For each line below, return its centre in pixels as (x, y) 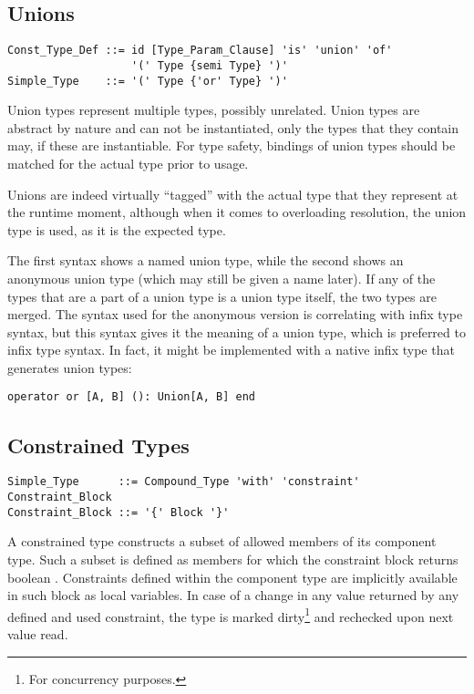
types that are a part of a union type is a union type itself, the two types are (222, 296)
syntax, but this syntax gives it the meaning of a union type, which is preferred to (237, 331)
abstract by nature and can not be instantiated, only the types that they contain (233, 127)
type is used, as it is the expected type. (117, 229)
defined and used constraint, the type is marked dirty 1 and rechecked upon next (231, 615)
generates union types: (70, 367)
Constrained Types (98, 445)
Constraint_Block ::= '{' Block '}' (118, 512)
